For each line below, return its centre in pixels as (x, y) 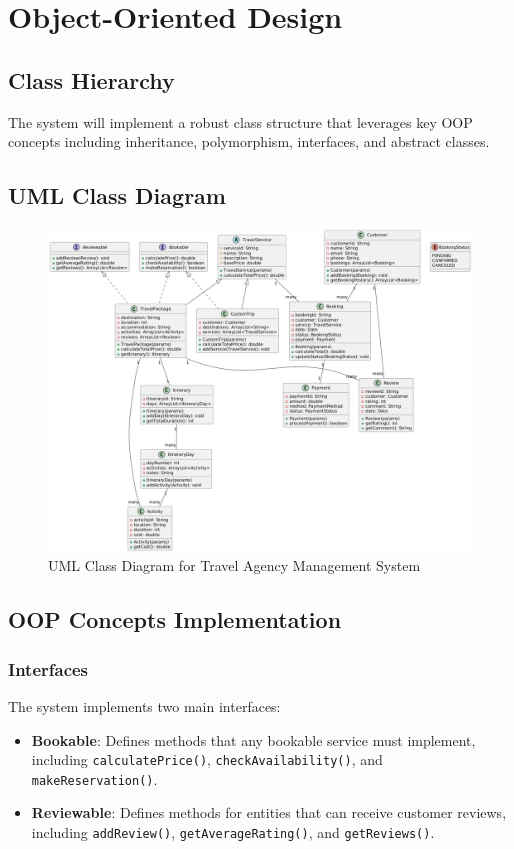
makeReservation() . (94, 778)
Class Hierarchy (91, 79)
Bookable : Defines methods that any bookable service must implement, (253, 739)
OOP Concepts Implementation (175, 619)
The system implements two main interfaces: (144, 705)
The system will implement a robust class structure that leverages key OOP (240, 121)
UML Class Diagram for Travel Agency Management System (234, 565)
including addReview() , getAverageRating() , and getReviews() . (233, 832)
